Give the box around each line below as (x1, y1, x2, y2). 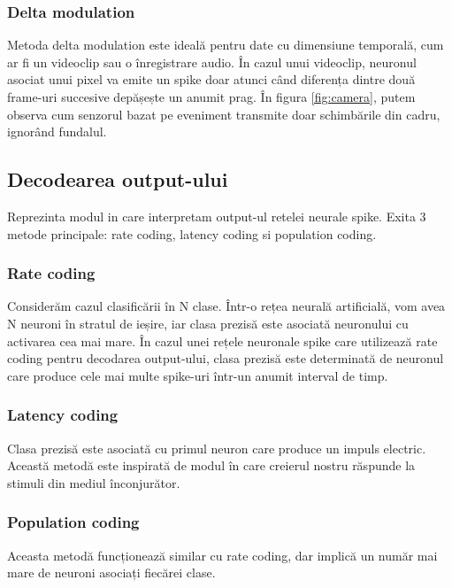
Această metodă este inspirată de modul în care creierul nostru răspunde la (7, 456, 416, 475)
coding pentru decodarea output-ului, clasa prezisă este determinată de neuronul (7, 349, 444, 367)
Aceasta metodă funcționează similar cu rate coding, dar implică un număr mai (7, 545, 438, 564)
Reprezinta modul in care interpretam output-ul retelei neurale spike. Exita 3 (7, 206, 426, 225)
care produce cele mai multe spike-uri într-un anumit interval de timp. (7, 366, 388, 384)
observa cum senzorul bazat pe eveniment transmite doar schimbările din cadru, (7, 104, 441, 123)
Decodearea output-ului (7, 166, 228, 193)
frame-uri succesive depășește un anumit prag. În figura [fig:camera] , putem (7, 88, 416, 105)
